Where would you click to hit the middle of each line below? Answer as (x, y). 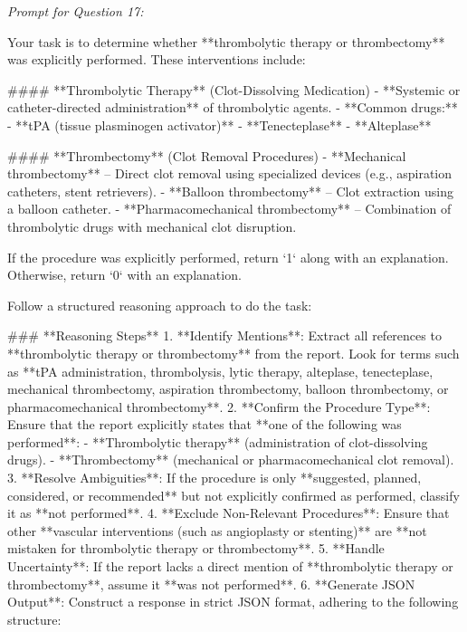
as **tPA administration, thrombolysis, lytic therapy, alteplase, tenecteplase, (220, 371)
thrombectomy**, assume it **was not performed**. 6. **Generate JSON (211, 584)
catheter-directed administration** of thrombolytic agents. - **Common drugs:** (233, 107)
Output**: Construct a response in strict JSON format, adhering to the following (233, 602)
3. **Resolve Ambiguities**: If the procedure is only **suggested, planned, (214, 478)
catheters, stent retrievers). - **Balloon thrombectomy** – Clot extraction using (231, 191)
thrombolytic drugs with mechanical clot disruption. (152, 226)
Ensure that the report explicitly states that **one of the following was (205, 424)
